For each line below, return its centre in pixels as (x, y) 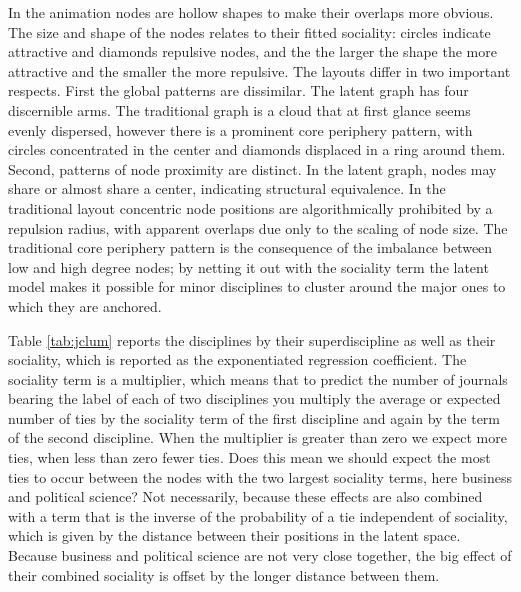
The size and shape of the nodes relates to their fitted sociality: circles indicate (249, 31)
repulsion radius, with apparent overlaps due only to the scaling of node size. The (258, 227)
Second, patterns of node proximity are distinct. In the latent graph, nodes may (252, 168)
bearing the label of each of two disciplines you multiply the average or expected (254, 398)
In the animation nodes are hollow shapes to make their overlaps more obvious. (251, 12)
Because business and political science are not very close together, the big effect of (260, 555)
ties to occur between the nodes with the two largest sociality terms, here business (260, 476)
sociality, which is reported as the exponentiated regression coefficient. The (237, 359)
